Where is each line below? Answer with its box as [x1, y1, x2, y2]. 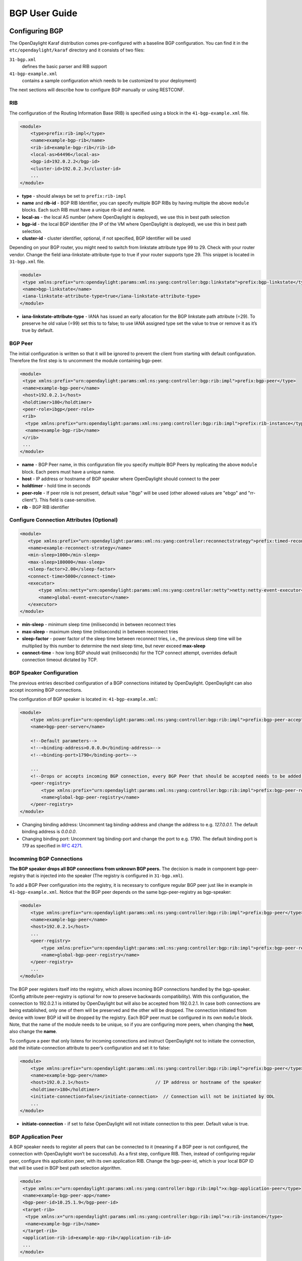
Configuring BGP [9, 27, 63, 35]
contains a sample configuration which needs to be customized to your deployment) [22, 78, 197, 84]
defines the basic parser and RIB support [22, 64, 107, 70]
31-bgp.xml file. [9, 259, 45, 265]
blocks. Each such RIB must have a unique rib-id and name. [22, 207, 145, 213]
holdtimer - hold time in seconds [22, 483, 91, 489]
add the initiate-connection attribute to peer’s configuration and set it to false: [9, 1045, 171, 1051]
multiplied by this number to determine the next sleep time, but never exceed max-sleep [22, 643, 206, 649]
